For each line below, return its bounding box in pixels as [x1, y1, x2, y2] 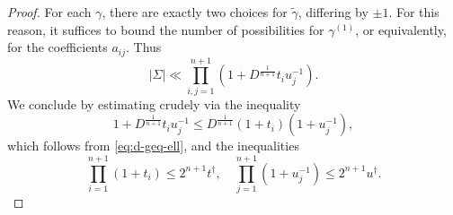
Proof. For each [7, 3, 92, 21]
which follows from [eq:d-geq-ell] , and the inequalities [7, 136, 299, 155]
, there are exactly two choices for [102, 3, 288, 21]
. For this [388, 3, 440, 21]
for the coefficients [7, 38, 108, 56]
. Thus [126, 38, 162, 56]
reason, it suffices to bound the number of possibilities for [7, 20, 324, 39]
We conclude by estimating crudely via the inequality [7, 94, 301, 113]
